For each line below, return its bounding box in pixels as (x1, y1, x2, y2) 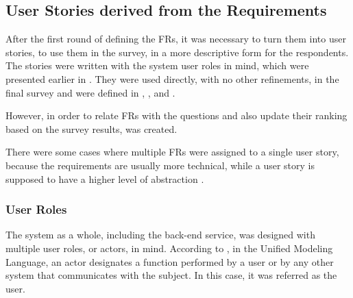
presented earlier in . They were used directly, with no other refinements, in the (5, 71, 339, 86)
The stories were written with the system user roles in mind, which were (5, 58, 309, 73)
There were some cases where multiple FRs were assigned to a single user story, (5, 145, 339, 159)
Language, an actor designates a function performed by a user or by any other (5, 254, 334, 269)
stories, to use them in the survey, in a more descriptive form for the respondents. (5, 45, 349, 59)
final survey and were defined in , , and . (5, 85, 175, 99)
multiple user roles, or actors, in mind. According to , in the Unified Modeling (5, 240, 333, 255)
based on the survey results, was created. (5, 121, 178, 136)
